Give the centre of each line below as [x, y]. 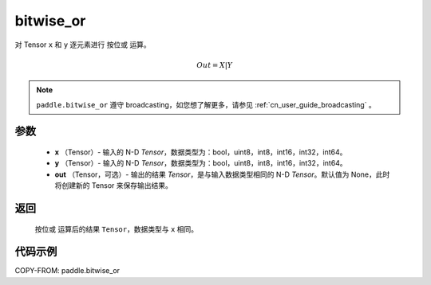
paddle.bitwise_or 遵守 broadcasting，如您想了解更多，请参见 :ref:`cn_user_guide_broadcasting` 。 [206, 104]
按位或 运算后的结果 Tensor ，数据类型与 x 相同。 [117, 229]
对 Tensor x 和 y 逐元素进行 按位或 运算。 [83, 45]
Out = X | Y [215, 65]
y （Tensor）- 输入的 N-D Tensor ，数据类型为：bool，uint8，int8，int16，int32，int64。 [201, 163]
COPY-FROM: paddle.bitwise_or [67, 271]
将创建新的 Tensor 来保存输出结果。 [114, 185]
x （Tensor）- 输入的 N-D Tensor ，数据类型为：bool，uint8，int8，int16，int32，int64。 [201, 152]
